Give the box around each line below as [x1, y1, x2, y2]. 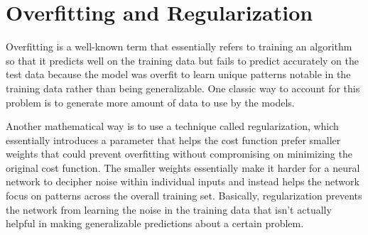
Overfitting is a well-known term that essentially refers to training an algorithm [6, 39, 352, 54]
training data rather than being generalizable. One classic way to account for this [6, 80, 360, 95]
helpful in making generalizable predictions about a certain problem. [6, 216, 304, 231]
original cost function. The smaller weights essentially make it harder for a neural [6, 160, 360, 175]
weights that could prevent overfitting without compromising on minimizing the [6, 146, 352, 161]
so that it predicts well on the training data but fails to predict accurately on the [6, 53, 359, 67]
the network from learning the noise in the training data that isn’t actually [6, 202, 332, 217]
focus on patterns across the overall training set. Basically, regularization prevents [6, 188, 362, 203]
